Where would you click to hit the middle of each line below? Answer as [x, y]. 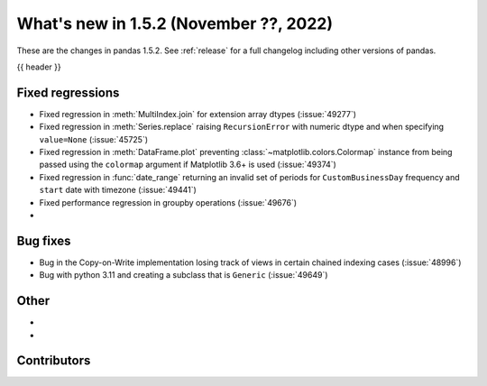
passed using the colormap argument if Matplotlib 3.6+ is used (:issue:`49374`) [188, 165]
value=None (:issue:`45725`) [94, 139]
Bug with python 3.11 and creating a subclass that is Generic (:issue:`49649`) [184, 275]
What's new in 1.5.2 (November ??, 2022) [175, 23]
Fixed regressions [68, 92]
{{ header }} [39, 67]
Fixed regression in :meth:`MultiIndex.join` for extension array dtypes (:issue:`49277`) [198, 114]
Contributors [54, 361]
